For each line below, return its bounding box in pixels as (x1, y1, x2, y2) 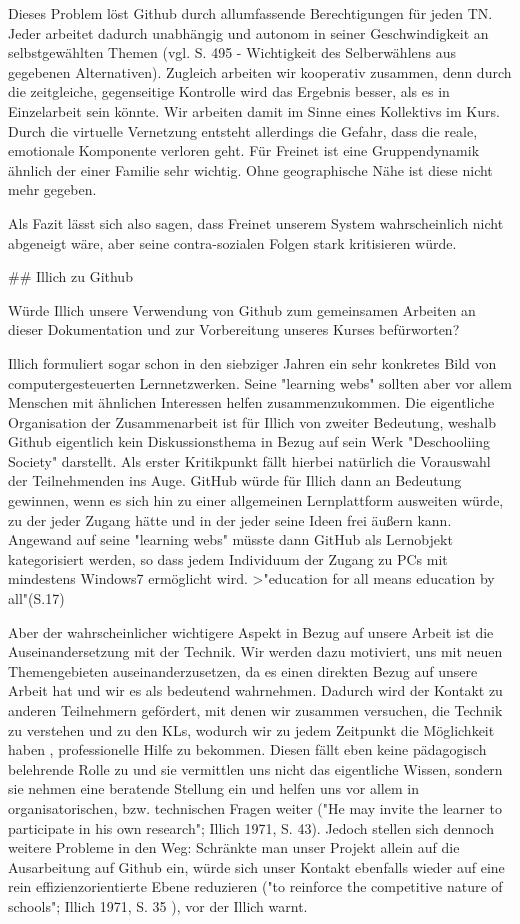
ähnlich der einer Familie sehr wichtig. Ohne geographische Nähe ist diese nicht (8, 159, 493, 180)
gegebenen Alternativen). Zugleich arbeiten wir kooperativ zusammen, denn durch (8, 61, 512, 82)
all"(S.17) (8, 588, 65, 609)
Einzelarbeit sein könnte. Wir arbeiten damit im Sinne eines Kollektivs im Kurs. (8, 100, 500, 121)
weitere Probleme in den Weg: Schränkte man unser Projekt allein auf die (8, 837, 460, 858)
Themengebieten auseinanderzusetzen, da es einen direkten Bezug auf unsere (8, 660, 478, 681)
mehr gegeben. (8, 179, 97, 200)
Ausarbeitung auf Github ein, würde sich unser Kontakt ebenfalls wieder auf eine (8, 856, 505, 877)
